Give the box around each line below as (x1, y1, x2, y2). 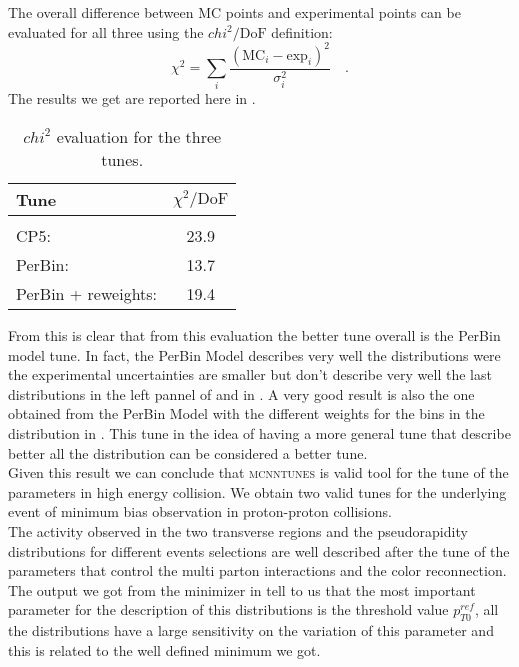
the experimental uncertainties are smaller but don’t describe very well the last (8, 364, 492, 385)
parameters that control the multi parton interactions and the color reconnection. (8, 560, 507, 581)
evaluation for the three (56, 125, 222, 149)
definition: (271, 21, 333, 42)
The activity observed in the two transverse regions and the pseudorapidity (8, 520, 468, 541)
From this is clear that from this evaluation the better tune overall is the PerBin (8, 325, 501, 346)
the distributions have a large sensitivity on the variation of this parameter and (8, 620, 494, 641)
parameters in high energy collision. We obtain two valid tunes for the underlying (8, 481, 507, 502)
